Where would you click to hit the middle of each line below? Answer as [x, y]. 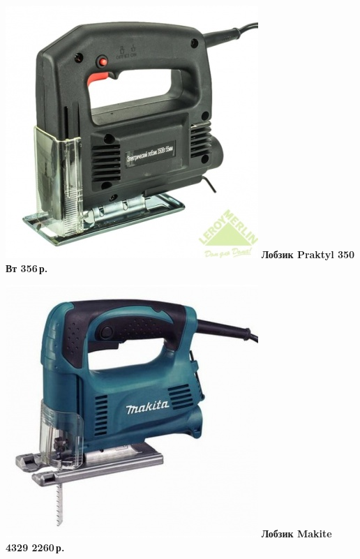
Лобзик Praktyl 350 [308, 254]
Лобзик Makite [297, 534]
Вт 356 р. [27, 268]
